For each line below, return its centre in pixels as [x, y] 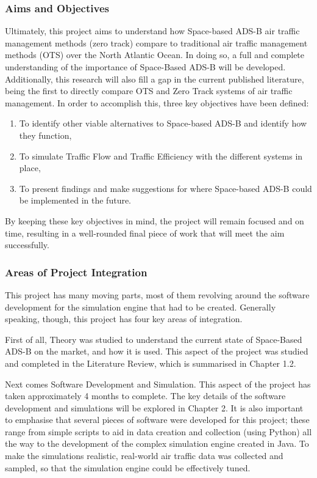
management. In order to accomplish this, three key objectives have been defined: [157, 102]
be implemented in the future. [75, 200]
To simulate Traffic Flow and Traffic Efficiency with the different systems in [161, 156]
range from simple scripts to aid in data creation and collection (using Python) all [158, 431]
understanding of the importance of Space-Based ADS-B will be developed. [145, 67]
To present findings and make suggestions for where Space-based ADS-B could [166, 188]
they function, [45, 135]
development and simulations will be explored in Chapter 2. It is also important [154, 407]
